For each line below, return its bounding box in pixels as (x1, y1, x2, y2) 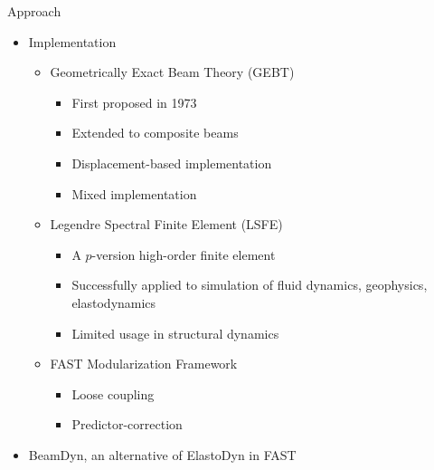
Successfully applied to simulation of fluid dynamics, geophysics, (71, 275, 428, 294)
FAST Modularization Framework (50, 354, 238, 373)
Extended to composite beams (71, 123, 239, 142)
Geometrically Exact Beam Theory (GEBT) (50, 62, 295, 82)
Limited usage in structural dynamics (71, 323, 279, 342)
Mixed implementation (71, 184, 197, 203)
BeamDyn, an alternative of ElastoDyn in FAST (28, 445, 297, 464)
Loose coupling (71, 384, 155, 403)
